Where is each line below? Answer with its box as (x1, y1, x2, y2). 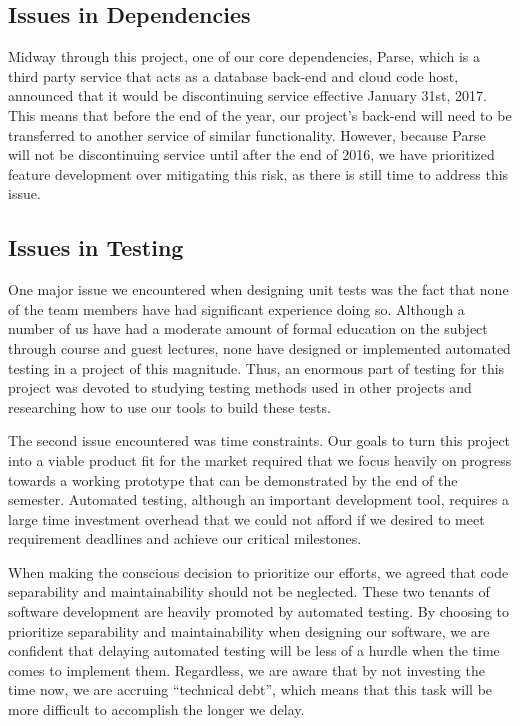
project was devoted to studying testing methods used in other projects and (8, 377, 472, 398)
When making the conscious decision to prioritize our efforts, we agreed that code (8, 561, 509, 582)
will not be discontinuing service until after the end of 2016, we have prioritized (8, 144, 495, 165)
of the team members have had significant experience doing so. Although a (8, 298, 465, 319)
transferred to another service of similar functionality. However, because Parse (8, 124, 486, 145)
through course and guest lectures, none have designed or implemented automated (8, 337, 511, 358)
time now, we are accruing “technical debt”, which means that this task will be (8, 679, 493, 700)
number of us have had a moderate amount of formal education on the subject (8, 318, 488, 339)
